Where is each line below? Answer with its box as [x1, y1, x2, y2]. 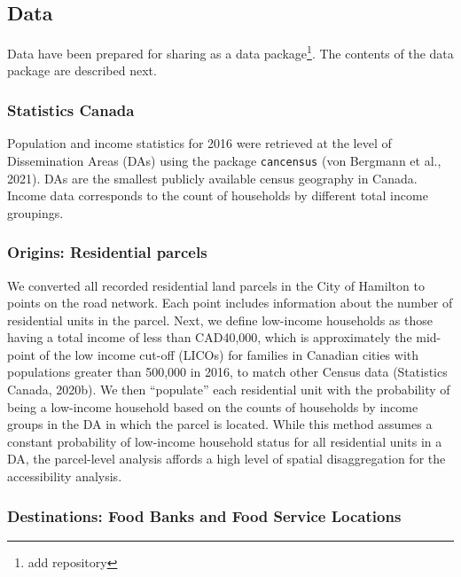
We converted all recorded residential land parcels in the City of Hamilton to [7, 276, 425, 294]
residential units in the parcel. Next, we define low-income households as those [7, 310, 434, 329]
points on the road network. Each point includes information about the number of [7, 293, 453, 312]
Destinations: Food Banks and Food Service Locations [7, 504, 402, 526]
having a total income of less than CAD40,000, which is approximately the [7, 328, 412, 347]
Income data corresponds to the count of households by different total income [7, 186, 428, 205]
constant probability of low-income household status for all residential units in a [7, 432, 442, 450]
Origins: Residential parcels [7, 241, 207, 263]
